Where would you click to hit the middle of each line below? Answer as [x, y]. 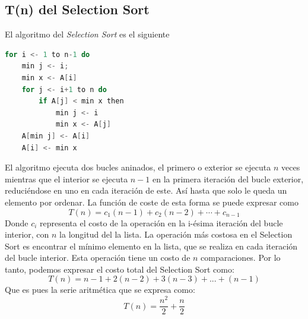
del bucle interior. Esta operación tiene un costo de [98, 258]
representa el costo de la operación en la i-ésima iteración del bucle [161, 222]
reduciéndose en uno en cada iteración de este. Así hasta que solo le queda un [146, 190]
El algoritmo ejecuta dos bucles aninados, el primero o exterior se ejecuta [138, 167]
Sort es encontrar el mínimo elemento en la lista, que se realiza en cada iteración [151, 246]
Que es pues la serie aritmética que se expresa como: [100, 290]
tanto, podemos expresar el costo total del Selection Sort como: [120, 269]
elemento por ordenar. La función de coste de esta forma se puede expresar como [152, 202]
